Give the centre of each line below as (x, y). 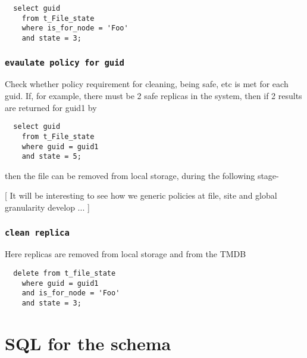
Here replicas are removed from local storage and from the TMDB (126, 254)
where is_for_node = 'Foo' (75, 28)
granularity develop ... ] (47, 207)
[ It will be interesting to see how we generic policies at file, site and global (141, 195)
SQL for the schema (88, 343)
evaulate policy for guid (65, 62)
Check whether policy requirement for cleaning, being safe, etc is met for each (147, 84)
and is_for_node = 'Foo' (71, 293)
